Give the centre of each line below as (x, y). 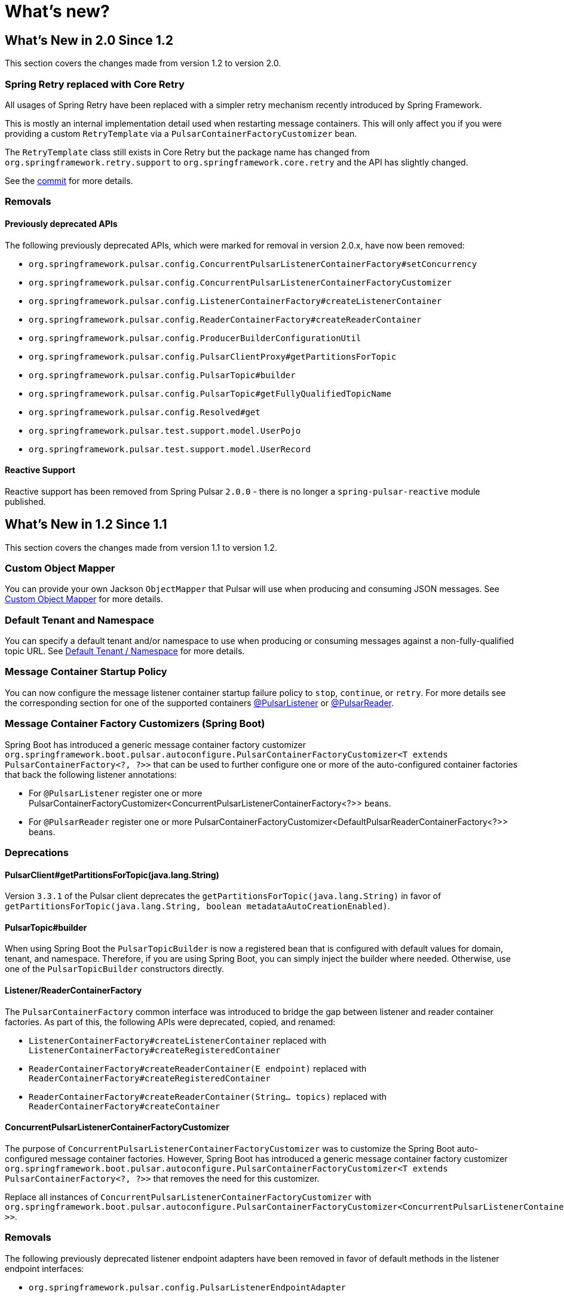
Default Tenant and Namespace (80, 620)
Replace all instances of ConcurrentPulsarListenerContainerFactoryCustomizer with (188, 1197)
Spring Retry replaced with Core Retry (95, 84)
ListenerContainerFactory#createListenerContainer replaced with (177, 1040)
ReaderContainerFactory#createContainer (125, 1106)
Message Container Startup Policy (86, 672)
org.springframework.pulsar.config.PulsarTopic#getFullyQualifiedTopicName (210, 393)
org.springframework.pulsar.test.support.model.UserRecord (170, 449)
